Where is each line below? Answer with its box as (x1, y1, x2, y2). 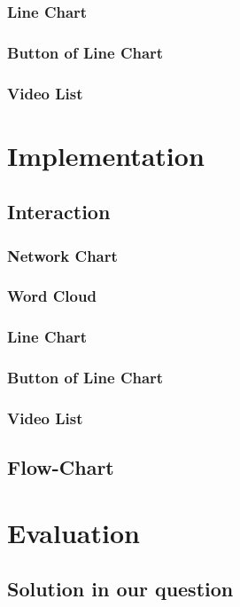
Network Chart (7, 244, 118, 266)
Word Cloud (7, 285, 97, 307)
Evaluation (7, 514, 140, 550)
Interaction (7, 198, 111, 225)
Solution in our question (7, 575, 234, 603)
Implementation (7, 137, 205, 173)
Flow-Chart (7, 453, 114, 481)
